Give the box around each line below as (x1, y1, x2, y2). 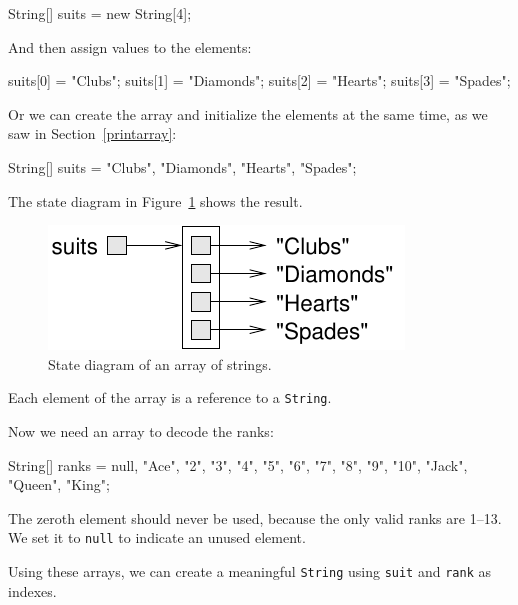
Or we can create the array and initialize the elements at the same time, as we (8, 103, 488, 124)
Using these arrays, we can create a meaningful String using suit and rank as (8, 561, 492, 582)
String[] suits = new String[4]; (8, 3, 192, 23)
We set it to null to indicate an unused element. (8, 527, 306, 548)
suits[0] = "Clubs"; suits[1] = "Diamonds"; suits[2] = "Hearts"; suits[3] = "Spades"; (8, 70, 511, 91)
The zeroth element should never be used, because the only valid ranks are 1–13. (8, 507, 502, 528)
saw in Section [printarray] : (8, 123, 177, 144)
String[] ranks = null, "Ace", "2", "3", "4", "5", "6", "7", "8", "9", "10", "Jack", (8, 454, 468, 475)
